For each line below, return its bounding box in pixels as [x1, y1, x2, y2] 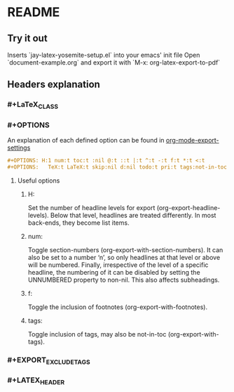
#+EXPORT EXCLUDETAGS [7, 355, 90, 366]
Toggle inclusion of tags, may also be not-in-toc [27, 329, 167, 338]
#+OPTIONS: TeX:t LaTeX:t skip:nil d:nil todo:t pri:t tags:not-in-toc [7, 163, 228, 171]
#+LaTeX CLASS [7, 100, 58, 111]
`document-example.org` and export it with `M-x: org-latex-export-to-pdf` [7, 58, 221, 67]
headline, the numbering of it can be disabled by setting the [27, 268, 201, 276]
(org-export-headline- [156, 203, 221, 211]
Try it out [7, 32, 48, 44]
